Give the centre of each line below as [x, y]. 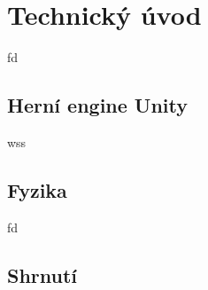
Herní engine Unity [98, 105]
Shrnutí [42, 274]
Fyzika [37, 189]
